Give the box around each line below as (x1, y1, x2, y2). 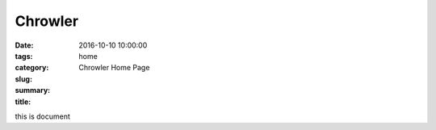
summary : (15, 86, 51, 95)
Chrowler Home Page (78, 63, 150, 73)
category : (15, 63, 49, 73)
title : (15, 97, 31, 107)
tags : (15, 51, 33, 61)
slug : (15, 73, 32, 84)
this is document (15, 111, 70, 121)
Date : (15, 40, 34, 50)
